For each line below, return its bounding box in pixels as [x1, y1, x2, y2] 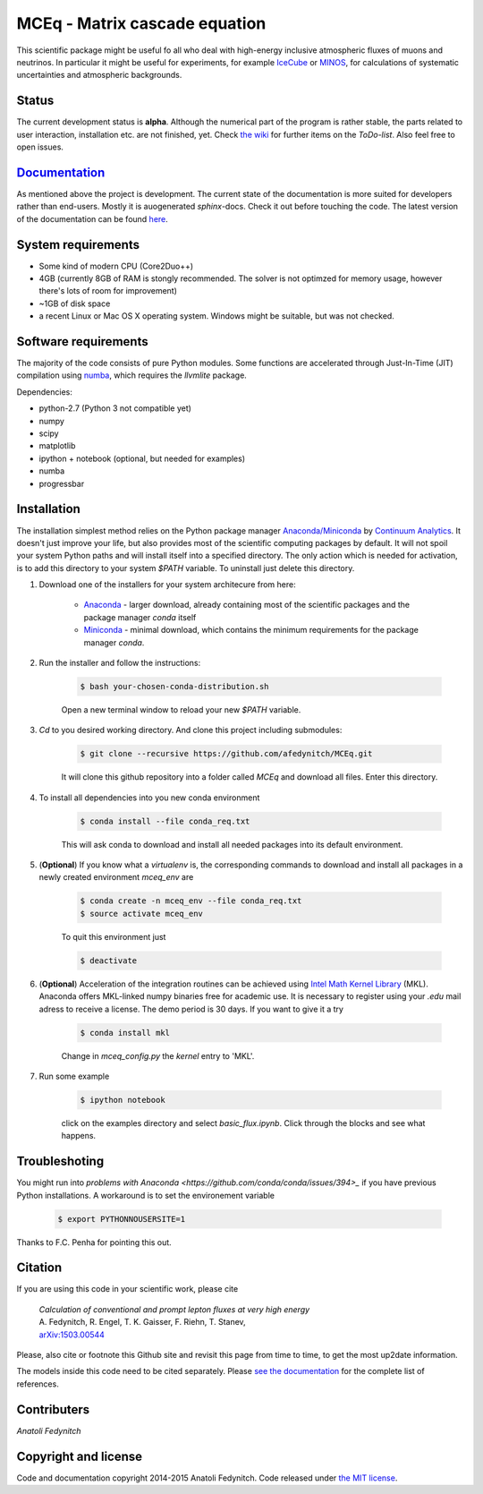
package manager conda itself [83, 611, 197, 622]
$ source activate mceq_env [80, 909, 203, 918]
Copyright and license [16, 1448, 143, 1464]
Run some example [38, 1071, 110, 1081]
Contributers [16, 1402, 90, 1417]
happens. [61, 1131, 97, 1141]
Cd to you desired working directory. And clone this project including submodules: [38, 725, 343, 736]
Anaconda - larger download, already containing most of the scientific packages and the [83, 600, 411, 610]
